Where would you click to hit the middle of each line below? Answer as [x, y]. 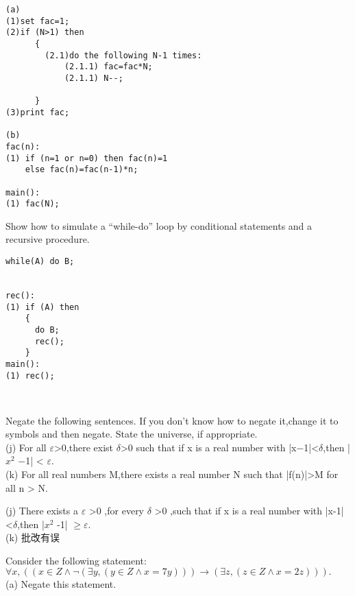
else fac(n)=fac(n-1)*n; [82, 170]
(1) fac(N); [33, 204]
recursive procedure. [48, 239]
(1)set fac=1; [38, 21]
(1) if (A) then [42, 307]
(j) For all [26, 447]
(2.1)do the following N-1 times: [123, 55]
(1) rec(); [30, 376]
